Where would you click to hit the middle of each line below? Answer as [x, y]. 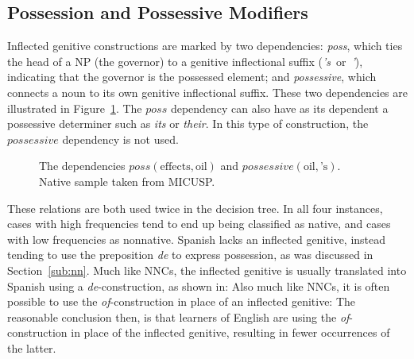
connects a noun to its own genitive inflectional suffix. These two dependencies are [207, 92]
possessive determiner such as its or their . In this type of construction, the [188, 124]
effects [175, 167]
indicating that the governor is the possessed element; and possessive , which [192, 77]
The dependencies [82, 166]
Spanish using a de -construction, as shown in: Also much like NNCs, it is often [199, 286]
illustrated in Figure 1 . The [75, 108]
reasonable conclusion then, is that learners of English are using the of [178, 317]
